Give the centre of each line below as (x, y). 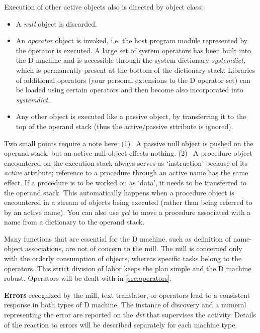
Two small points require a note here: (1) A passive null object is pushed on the (129, 143)
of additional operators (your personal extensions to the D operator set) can (133, 80)
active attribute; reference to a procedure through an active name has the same (126, 173)
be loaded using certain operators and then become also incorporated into (129, 90)
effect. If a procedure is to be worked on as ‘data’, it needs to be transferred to (125, 182)
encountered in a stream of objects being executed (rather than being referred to (128, 202)
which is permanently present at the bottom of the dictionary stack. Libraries (135, 70)
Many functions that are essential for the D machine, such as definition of (117, 238)
